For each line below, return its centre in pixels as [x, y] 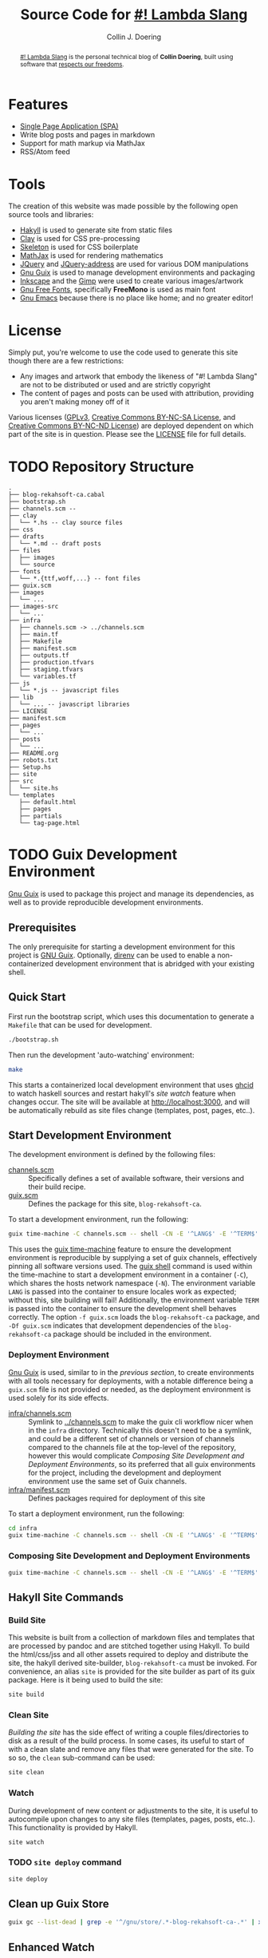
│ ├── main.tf [33, 635]
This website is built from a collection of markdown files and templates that [132, 1638]
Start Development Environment [90, 1135]
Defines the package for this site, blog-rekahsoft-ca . [115, 1204]
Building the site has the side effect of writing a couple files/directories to [128, 1732]
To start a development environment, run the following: [99, 1219]
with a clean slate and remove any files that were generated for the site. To [131, 1750]
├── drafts [26, 537]
